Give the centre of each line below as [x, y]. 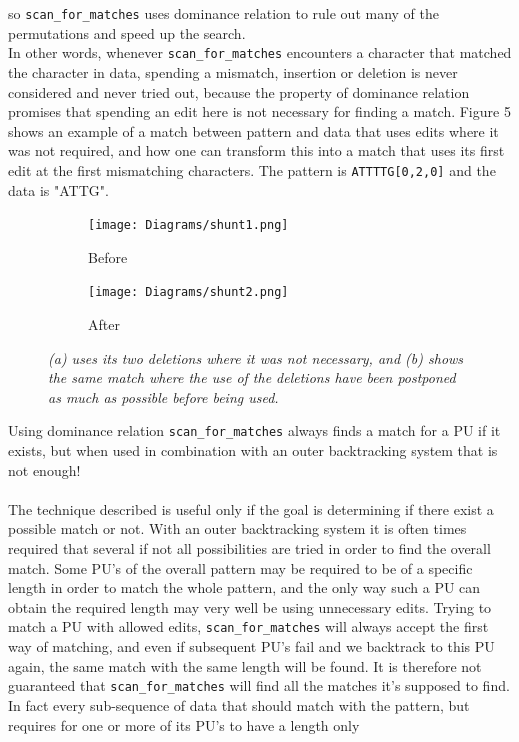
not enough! [44, 469]
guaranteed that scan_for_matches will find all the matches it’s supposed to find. [259, 685]
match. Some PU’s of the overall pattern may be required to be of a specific [240, 567]
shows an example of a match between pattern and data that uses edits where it [253, 130]
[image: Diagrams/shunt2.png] [188, 292]
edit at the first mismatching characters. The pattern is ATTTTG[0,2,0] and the [252, 169]
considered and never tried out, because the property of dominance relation [239, 91]
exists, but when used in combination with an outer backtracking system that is [253, 450]
